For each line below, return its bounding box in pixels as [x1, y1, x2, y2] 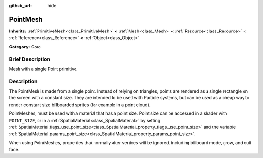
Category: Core [9, 44, 41, 49]
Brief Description [9, 56, 51, 63]
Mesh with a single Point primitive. [9, 66, 78, 72]
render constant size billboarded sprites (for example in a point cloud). [9, 102, 150, 108]
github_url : [9, 3, 32, 8]
